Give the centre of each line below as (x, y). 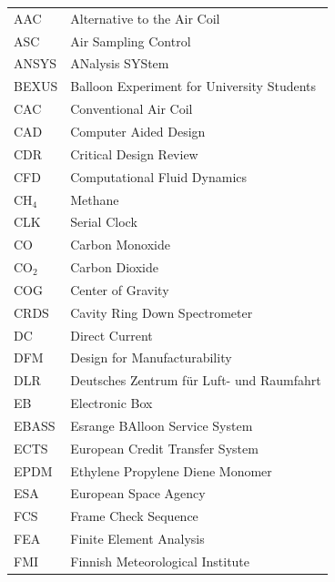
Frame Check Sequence (134, 516)
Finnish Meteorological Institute (160, 561)
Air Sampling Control (131, 41)
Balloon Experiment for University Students (193, 86)
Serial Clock (104, 222)
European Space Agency (138, 493)
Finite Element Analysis (137, 539)
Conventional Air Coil (132, 109)
